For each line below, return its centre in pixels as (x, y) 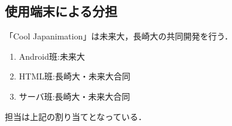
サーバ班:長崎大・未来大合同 (74, 96)
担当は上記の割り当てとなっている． (76, 116)
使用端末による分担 (61, 11)
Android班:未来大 (52, 56)
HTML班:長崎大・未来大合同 (74, 76)
